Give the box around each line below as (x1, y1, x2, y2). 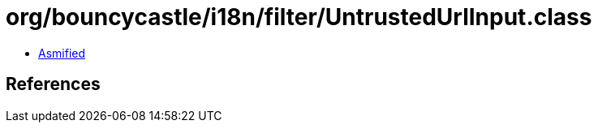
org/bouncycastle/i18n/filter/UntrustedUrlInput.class (6, 3, 592, 31)
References (6, 74, 101, 95)
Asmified (38, 45, 86, 60)
